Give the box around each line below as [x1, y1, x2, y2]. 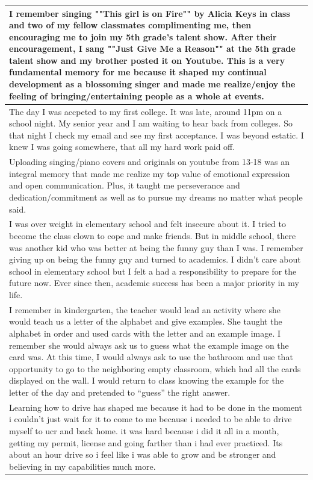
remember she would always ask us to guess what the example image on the [9, 338, 289, 351]
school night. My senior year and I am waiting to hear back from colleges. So [9, 117, 293, 129]
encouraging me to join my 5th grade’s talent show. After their [9, 30, 277, 43]
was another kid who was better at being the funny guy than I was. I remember [9, 241, 303, 254]
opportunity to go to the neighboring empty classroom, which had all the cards [9, 362, 301, 375]
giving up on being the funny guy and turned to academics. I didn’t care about [9, 253, 301, 266]
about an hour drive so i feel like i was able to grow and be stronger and [9, 448, 276, 461]
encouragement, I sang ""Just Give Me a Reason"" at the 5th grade [9, 42, 296, 55]
